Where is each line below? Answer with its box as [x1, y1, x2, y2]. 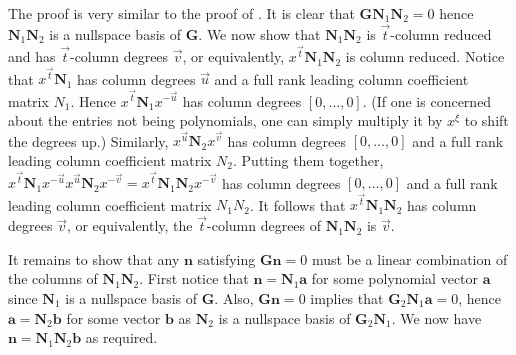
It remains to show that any [8, 248, 180, 269]
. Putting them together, [233, 149, 384, 170]
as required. [85, 327, 158, 348]
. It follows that [249, 194, 346, 215]
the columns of [8, 268, 98, 289]
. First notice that [139, 268, 249, 289]
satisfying [197, 248, 256, 269]
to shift [464, 110, 509, 131]
